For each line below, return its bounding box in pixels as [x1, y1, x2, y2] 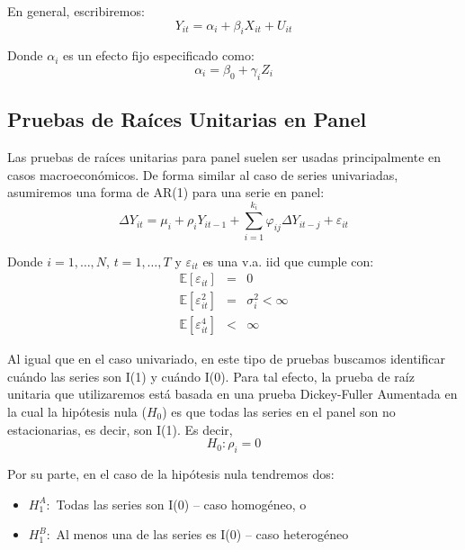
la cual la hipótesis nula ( [7, 402, 147, 420]
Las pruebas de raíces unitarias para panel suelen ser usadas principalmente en [7, 147, 442, 166]
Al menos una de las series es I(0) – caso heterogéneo [56, 525, 349, 544]
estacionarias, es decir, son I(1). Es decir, [7, 419, 233, 438]
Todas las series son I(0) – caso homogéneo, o [56, 494, 307, 513]
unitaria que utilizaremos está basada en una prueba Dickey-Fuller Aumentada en [7, 384, 458, 403]
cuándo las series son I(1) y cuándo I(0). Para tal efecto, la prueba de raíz [7, 366, 415, 385]
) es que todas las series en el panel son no [162, 402, 396, 420]
